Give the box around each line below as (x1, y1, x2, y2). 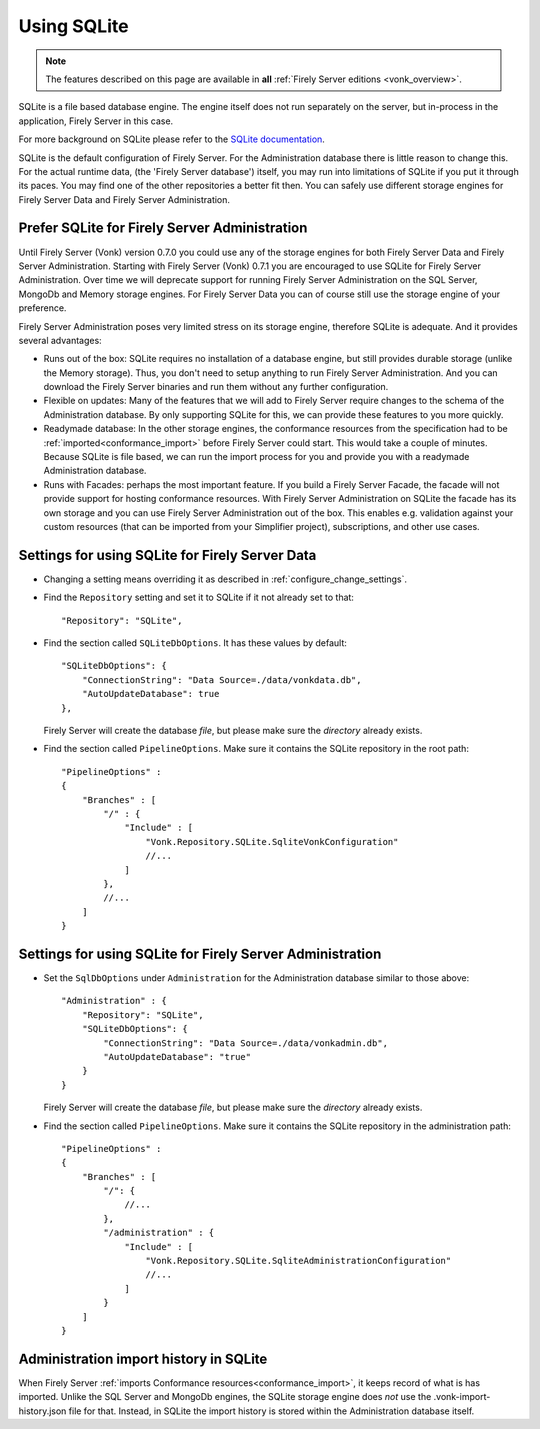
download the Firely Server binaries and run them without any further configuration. (43, 381, 389, 393)
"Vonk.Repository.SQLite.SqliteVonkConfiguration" (145, 836, 399, 847)
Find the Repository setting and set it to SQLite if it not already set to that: (43, 591, 355, 604)
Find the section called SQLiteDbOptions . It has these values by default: (43, 637, 347, 649)
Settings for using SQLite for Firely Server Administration (18, 945, 382, 962)
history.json (18, 1405, 67, 1417)
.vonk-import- (433, 1391, 491, 1403)
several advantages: (18, 334, 102, 346)
